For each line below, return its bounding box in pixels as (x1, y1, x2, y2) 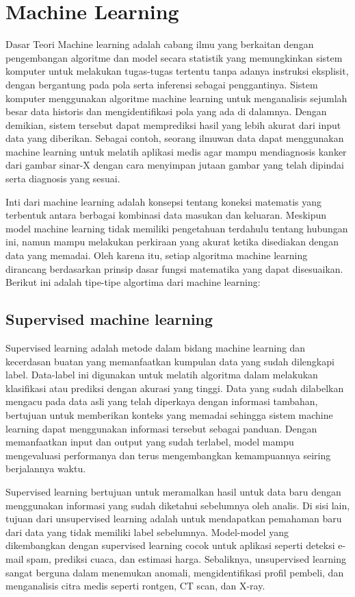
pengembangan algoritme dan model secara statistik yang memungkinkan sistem (5, 50, 343, 64)
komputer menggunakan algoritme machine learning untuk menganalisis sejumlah (5, 90, 347, 105)
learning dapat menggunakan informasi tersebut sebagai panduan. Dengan (5, 421, 317, 435)
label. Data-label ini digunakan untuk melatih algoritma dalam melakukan (5, 367, 318, 382)
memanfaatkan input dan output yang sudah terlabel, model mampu (5, 435, 294, 449)
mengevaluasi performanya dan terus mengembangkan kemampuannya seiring (5, 448, 331, 462)
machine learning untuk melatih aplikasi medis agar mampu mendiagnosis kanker (5, 144, 347, 158)
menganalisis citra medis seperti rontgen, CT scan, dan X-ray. (5, 578, 265, 593)
